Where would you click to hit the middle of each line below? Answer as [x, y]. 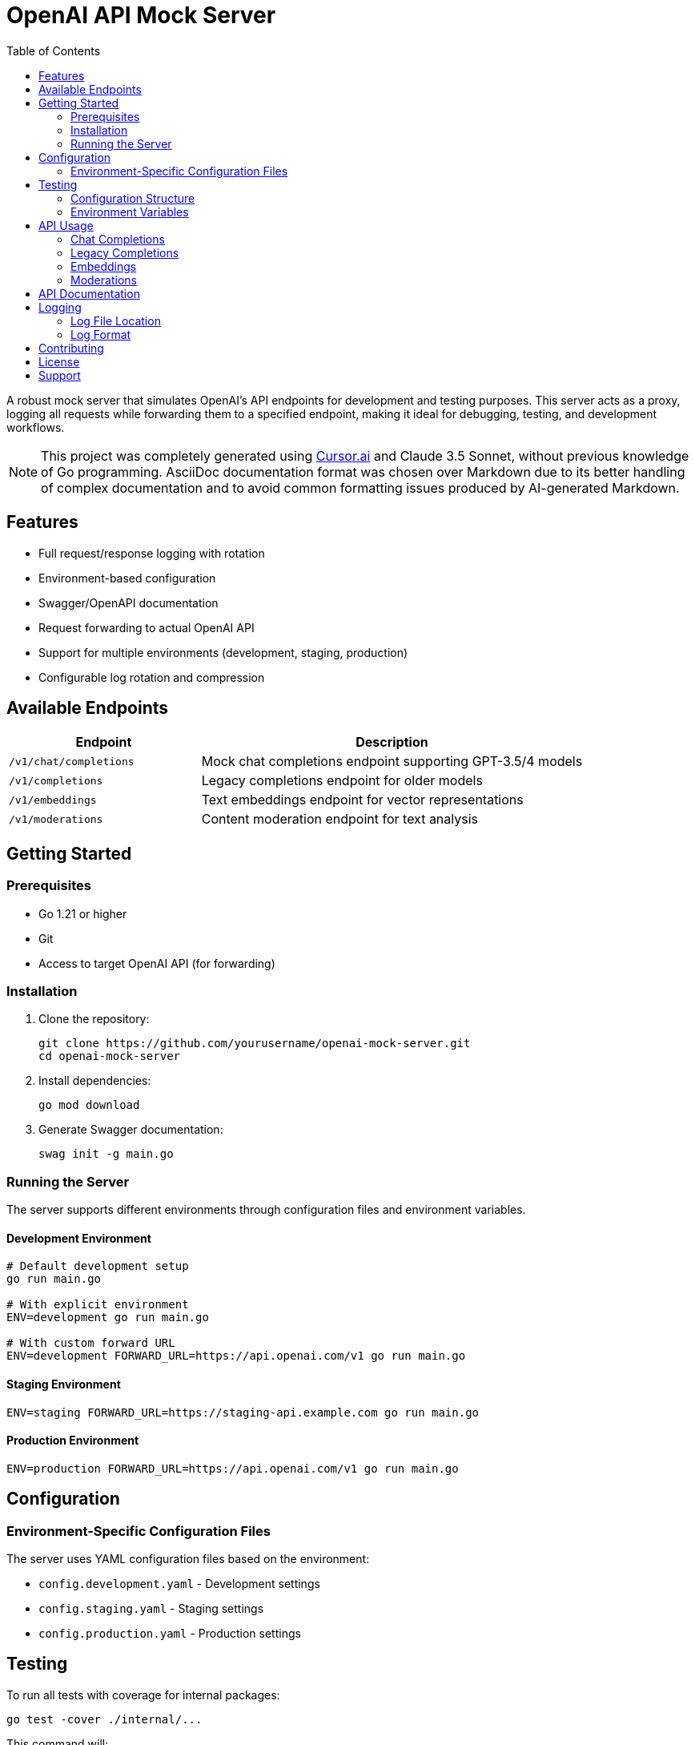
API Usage [66, 225]
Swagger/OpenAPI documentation [129, 602]
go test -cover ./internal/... [104, 1719]
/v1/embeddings [53, 800]
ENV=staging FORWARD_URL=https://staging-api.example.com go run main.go [243, 1412]
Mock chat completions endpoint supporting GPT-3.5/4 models [392, 762]
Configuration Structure [133, 198]
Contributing [71, 348]
